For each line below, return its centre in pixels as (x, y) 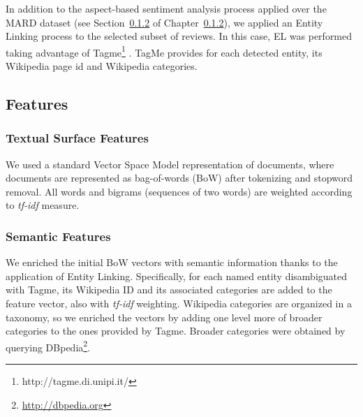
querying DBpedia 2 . (48, 346)
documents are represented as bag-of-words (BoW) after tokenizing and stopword (179, 178)
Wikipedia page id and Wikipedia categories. (102, 66)
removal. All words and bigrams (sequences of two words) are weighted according (179, 191)
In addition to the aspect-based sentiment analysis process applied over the (166, 8)
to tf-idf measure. (43, 205)
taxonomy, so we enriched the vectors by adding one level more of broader (164, 317)
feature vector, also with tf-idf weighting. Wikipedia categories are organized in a (179, 303)
